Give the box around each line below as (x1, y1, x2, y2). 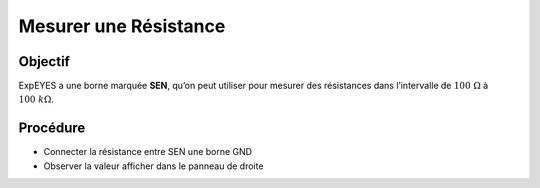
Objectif (18, 53, 70, 70)
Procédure (18, 120, 86, 137)
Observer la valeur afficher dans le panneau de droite (43, 160, 264, 172)
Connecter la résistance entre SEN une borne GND (43, 146, 253, 158)
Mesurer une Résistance (18, 15, 226, 37)
